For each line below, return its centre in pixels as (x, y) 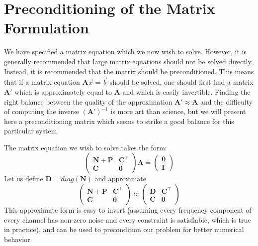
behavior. (18, 239)
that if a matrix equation (42, 82)
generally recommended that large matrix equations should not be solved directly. (129, 61)
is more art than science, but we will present (178, 111)
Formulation (46, 28)
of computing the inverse (42, 111)
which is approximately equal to (63, 91)
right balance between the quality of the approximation (88, 101)
